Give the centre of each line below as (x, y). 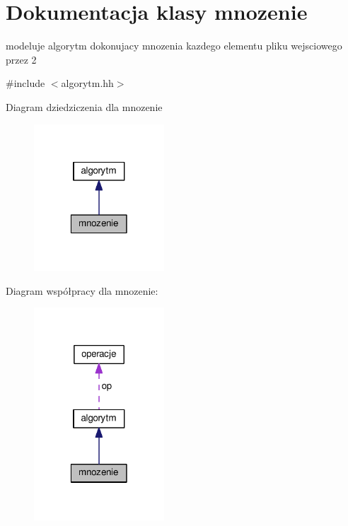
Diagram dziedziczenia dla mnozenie (84, 106)
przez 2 (21, 59)
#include (25, 83)
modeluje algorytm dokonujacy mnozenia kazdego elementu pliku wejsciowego (174, 46)
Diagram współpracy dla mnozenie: (82, 290)
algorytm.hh (87, 83)
